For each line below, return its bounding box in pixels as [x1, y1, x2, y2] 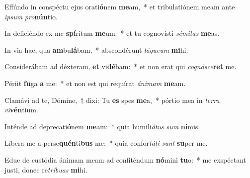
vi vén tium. [4, 104, 38, 115]
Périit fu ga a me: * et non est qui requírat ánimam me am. [4, 78, 186, 88]
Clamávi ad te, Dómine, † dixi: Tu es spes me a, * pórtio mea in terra [4, 94, 220, 105]
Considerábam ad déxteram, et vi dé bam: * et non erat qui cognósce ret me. [4, 61, 237, 72]
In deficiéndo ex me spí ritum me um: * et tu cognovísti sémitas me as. [4, 28, 220, 38]
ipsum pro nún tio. [4, 11, 58, 21]
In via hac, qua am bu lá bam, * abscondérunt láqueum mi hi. [4, 44, 188, 55]
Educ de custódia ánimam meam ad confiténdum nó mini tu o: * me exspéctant [4, 154, 247, 165]
